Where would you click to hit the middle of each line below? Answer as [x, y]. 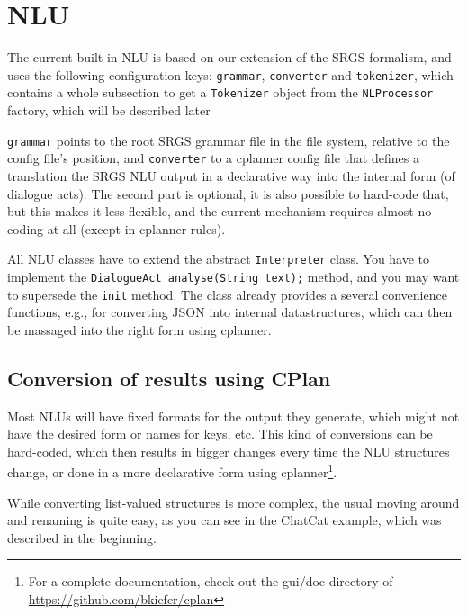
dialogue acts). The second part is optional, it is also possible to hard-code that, [228, 193]
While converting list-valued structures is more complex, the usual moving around [234, 502]
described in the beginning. [82, 537]
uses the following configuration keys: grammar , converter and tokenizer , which [230, 74]
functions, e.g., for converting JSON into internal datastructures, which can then [230, 312]
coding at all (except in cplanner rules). [117, 228]
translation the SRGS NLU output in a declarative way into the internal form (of [231, 175]
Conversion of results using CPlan [169, 378]
